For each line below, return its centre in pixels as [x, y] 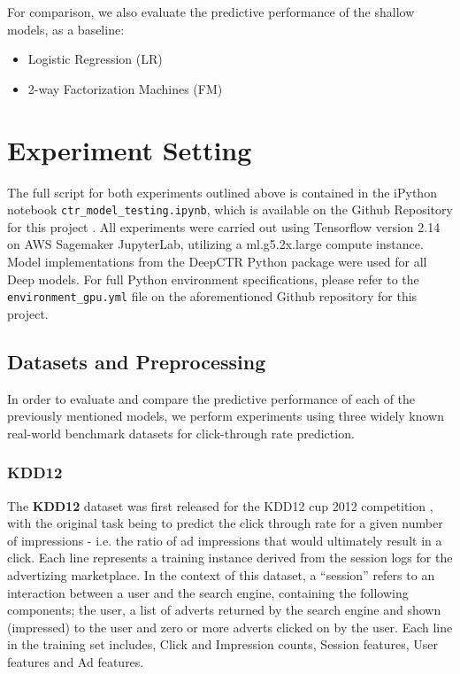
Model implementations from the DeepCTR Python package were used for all [217, 261]
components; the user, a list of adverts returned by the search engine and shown [224, 610]
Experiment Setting [130, 149]
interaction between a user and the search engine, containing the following [208, 592]
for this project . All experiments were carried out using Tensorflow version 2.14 [224, 226]
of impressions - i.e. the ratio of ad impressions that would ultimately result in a [225, 540]
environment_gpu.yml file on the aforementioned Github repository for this [212, 296]
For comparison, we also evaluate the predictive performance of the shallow [211, 12]
